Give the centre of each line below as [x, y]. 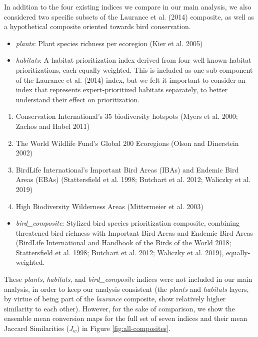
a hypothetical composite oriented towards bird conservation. [97, 26]
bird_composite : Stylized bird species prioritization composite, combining [127, 223]
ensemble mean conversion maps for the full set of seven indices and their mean [126, 318]
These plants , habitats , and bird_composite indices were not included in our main [128, 279]
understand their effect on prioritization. [78, 99]
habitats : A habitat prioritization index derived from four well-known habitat [133, 60]
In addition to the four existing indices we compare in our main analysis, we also [128, 7]
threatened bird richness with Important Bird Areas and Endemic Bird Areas [134, 232]
